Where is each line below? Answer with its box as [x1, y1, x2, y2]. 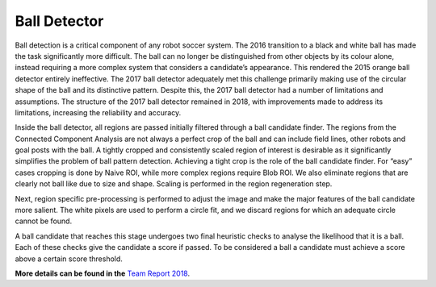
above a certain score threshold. [15, 254, 123, 264]
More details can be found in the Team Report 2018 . [15, 268, 191, 278]
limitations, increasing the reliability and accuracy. [15, 107, 182, 117]
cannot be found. [15, 216, 73, 226]
